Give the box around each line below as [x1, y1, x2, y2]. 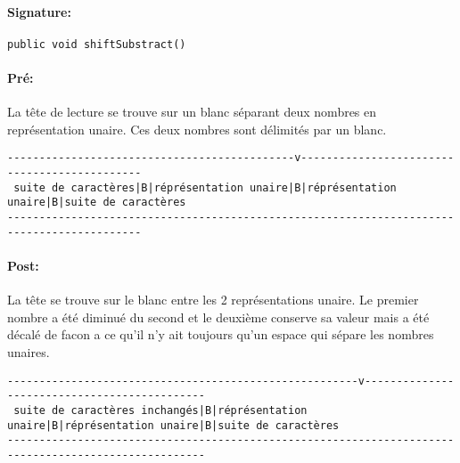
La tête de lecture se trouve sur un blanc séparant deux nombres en [7, 102, 377, 121]
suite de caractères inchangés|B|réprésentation [13, 403, 308, 417]
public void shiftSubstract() [7, 37, 186, 51]
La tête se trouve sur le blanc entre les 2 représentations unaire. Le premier [7, 290, 419, 309]
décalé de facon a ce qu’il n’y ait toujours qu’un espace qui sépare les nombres [7, 325, 434, 344]
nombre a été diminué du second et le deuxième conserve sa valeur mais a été [7, 307, 430, 326]
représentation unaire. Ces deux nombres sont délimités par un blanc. [7, 119, 387, 138]
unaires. [7, 342, 50, 361]
